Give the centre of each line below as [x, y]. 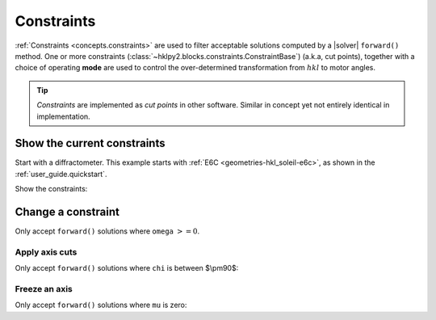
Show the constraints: [51, 189]
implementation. [63, 116]
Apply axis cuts [46, 252]
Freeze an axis [44, 289]
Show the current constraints [90, 143]
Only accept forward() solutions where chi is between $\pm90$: [127, 268]
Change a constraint [67, 212]
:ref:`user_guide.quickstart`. [61, 174]
